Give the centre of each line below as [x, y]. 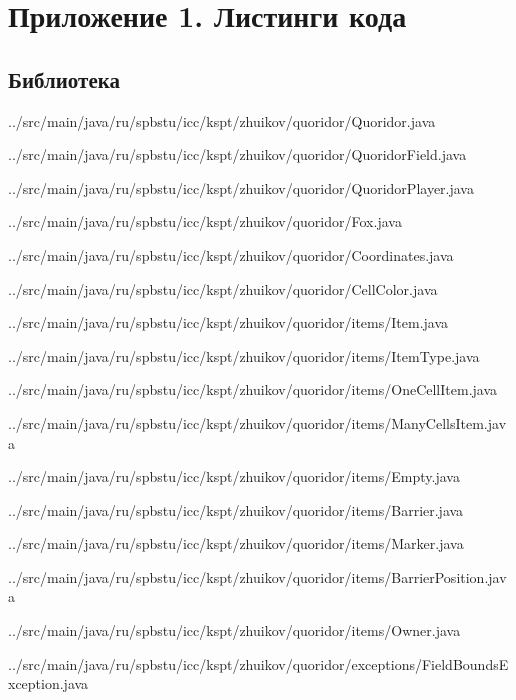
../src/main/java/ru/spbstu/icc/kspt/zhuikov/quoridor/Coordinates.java [231, 254]
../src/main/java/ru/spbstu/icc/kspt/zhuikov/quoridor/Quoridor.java [222, 120]
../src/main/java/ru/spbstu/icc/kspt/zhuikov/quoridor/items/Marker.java [236, 543]
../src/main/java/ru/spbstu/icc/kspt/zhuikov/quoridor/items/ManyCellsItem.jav [257, 422]
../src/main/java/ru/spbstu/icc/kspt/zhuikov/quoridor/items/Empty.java [234, 476]
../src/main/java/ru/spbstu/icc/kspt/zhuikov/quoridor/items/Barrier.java [236, 509]
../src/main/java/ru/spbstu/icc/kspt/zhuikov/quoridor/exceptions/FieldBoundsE [258, 663]
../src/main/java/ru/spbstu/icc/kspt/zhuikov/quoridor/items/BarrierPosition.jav [257, 576]
